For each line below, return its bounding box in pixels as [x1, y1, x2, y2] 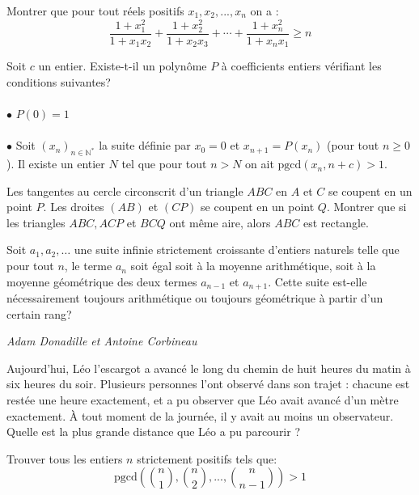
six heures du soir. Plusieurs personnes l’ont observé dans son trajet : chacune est [6, 375, 410, 392]
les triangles [6, 214, 66, 231]
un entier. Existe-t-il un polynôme [38, 57, 207, 74]
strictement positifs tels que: [137, 450, 277, 467]
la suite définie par [99, 137, 191, 154]
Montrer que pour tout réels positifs [6, 2, 184, 19]
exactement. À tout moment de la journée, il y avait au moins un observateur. [6, 407, 394, 424]
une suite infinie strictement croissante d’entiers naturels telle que [74, 241, 400, 258]
